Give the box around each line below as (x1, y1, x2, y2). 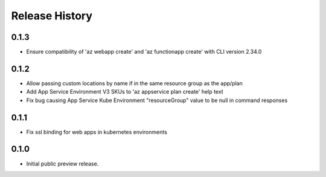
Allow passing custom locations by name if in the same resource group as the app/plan (26, 79, 243, 87)
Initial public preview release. (26, 160, 99, 167)
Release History (11, 9, 93, 22)
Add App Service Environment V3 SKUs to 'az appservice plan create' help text (26, 88, 223, 95)
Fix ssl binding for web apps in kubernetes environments (26, 128, 167, 135)
